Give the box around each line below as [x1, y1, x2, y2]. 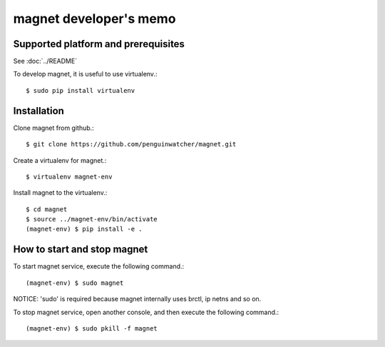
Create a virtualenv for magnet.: [13, 156, 107, 164]
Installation [13, 104, 64, 117]
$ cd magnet [26, 205, 68, 213]
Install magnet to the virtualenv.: [13, 188, 108, 197]
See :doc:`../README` [13, 57, 78, 66]
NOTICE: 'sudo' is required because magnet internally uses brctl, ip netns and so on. [13, 295, 262, 303]
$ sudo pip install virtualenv [26, 86, 135, 94]
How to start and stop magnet [13, 243, 148, 256]
